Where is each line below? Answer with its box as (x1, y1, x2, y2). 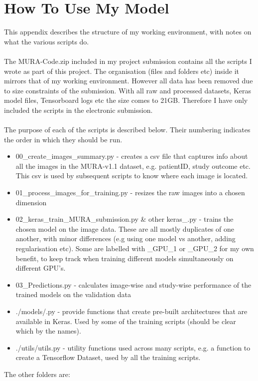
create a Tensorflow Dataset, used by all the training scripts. (15, 352, 201, 363)
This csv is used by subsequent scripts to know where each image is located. (15, 170, 248, 181)
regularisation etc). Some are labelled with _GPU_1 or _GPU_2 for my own (15, 243, 254, 253)
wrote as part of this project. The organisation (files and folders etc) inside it (4, 65, 239, 76)
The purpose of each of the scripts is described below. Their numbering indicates (4, 124, 251, 135)
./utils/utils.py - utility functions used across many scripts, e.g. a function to (15, 342, 251, 353)
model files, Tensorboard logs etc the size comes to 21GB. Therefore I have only (4, 95, 248, 105)
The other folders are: (4, 369, 70, 379)
